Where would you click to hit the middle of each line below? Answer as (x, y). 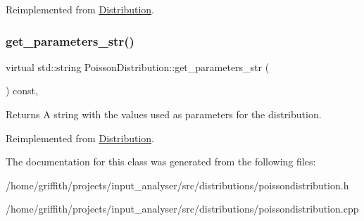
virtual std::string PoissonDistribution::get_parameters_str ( (138, 67)
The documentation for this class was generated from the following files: (161, 162)
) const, (22, 90)
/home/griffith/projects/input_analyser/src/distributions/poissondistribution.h (177, 185)
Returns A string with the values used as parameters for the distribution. (164, 114)
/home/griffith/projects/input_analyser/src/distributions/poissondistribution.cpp (182, 209)
